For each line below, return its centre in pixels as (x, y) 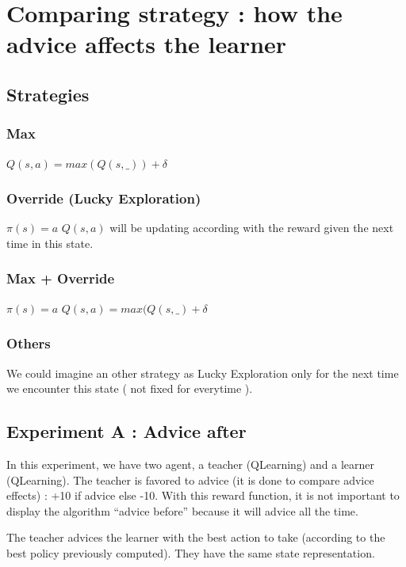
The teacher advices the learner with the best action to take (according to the (196, 537)
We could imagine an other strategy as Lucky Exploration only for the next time (203, 373)
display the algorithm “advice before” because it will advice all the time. (182, 510)
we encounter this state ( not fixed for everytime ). (130, 388)
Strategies (48, 94)
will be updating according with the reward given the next (252, 228)
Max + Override (61, 278)
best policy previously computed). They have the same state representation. (191, 552)
